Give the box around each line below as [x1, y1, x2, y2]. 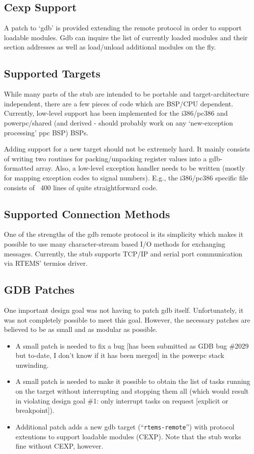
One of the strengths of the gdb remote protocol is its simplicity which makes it [4, 229, 244, 239]
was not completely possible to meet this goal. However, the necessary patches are [4, 314, 251, 325]
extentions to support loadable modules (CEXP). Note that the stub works [15, 431, 241, 441]
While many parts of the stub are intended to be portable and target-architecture [4, 89, 249, 99]
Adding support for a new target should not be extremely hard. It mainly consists [4, 144, 250, 154]
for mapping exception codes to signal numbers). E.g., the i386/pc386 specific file [4, 172, 248, 182]
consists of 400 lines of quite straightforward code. [4, 182, 158, 192]
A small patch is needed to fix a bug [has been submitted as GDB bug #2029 [15, 340, 249, 351]
